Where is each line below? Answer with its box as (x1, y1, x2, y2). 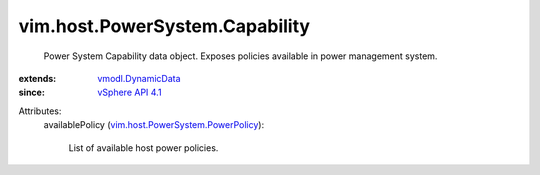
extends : (18, 72, 57, 84)
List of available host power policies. (68, 141, 219, 154)
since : (18, 86, 45, 99)
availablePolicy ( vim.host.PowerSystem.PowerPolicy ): (43, 119, 265, 131)
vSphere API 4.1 (97, 86, 162, 99)
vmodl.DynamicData (97, 72, 181, 84)
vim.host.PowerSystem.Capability (18, 15, 310, 37)
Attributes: (18, 105, 62, 117)
